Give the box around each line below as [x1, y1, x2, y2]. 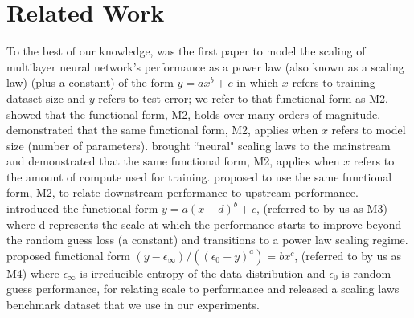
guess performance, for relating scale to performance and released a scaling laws [6, 280, 400, 297]
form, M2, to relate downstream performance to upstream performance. [6, 184, 359, 201]
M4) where [6, 264, 59, 281]
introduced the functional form [6, 200, 158, 217]
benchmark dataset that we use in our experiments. [6, 296, 260, 313]
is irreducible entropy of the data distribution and [80, 264, 326, 281]
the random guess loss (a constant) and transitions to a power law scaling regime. [6, 231, 408, 248]
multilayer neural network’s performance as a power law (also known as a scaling [6, 58, 404, 75]
